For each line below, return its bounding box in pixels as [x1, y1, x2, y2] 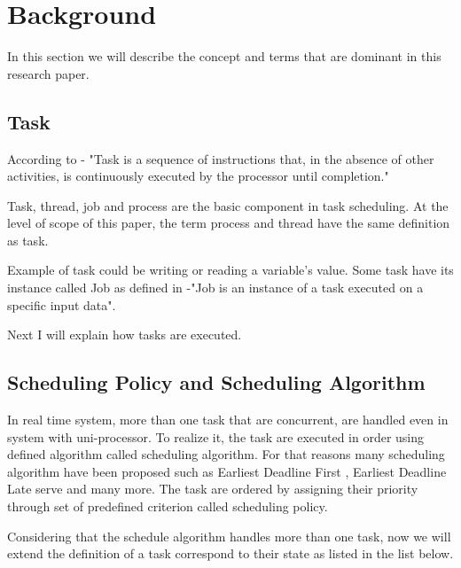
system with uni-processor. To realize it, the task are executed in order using [7, 427, 425, 446]
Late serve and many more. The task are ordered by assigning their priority [7, 479, 418, 498]
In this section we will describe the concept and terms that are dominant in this [7, 47, 441, 66]
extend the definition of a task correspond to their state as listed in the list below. [7, 544, 454, 563]
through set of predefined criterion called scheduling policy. [7, 497, 328, 516]
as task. [7, 230, 49, 249]
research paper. [7, 64, 90, 82]
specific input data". [7, 295, 116, 314]
